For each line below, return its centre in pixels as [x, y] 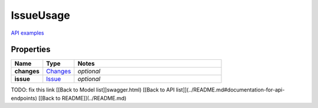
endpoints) [24, 98]
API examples [27, 33]
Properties [31, 50]
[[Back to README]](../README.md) [82, 98]
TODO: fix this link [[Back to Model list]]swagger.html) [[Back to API [93, 90]
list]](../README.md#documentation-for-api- [230, 90]
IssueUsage [41, 15]
